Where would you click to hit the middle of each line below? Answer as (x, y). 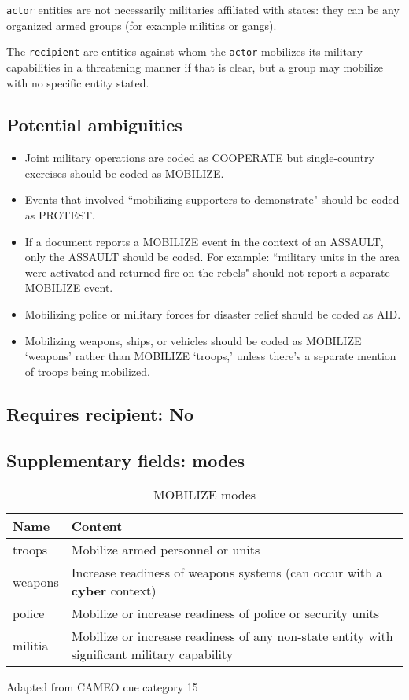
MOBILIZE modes (204, 495)
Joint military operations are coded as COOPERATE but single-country (199, 158)
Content (97, 526)
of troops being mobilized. (87, 371)
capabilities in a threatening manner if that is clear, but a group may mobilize (195, 66)
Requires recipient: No (100, 413)
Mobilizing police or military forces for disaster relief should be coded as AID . (213, 314)
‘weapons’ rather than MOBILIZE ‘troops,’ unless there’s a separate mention (210, 356)
